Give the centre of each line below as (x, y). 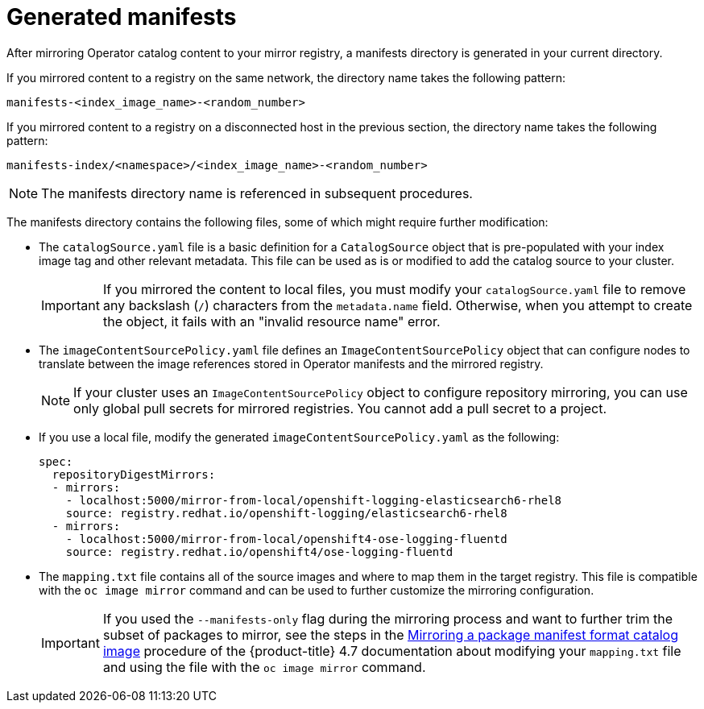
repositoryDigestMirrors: (134, 474)
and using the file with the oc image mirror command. (264, 667)
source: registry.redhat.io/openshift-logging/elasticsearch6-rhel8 (286, 513)
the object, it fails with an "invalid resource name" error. (271, 321)
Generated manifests (122, 17)
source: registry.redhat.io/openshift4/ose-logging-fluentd (259, 551)
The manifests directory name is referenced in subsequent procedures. (257, 193)
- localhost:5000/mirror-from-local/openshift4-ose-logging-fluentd (286, 539)
